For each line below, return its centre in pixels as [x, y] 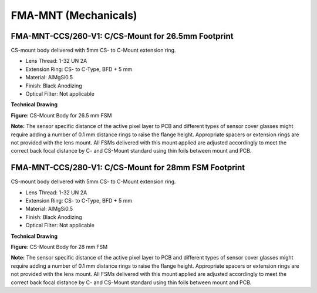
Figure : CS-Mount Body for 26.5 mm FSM [61, 115]
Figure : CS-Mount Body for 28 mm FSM [59, 247]
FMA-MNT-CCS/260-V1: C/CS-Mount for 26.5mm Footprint [122, 36]
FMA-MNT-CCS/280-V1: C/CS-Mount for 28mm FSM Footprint [128, 168]
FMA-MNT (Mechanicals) [74, 15]
